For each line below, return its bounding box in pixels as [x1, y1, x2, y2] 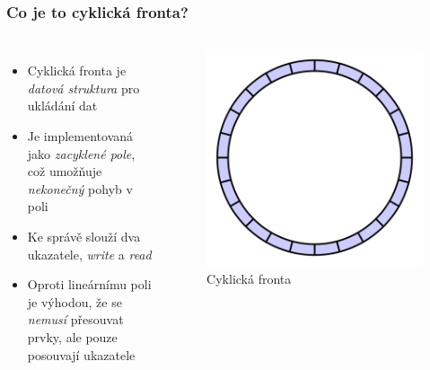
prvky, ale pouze [27, 327, 118, 346]
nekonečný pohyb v [27, 179, 133, 198]
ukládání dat [27, 96, 98, 115]
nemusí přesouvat [27, 310, 124, 329]
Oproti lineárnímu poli [27, 275, 152, 294]
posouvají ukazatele [27, 345, 136, 364]
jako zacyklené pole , [27, 144, 136, 163]
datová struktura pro [27, 78, 140, 97]
